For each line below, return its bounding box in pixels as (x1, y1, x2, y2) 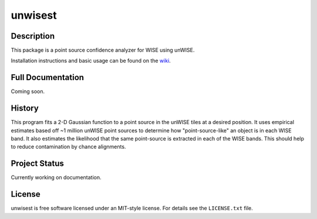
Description (11, 31, 55, 41)
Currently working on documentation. (11, 174, 102, 181)
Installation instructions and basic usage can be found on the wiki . (11, 57, 171, 64)
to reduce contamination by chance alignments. (11, 143, 126, 150)
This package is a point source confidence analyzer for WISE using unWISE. (11, 47, 195, 54)
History (11, 103, 39, 114)
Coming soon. (11, 88, 45, 95)
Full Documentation (11, 73, 85, 83)
